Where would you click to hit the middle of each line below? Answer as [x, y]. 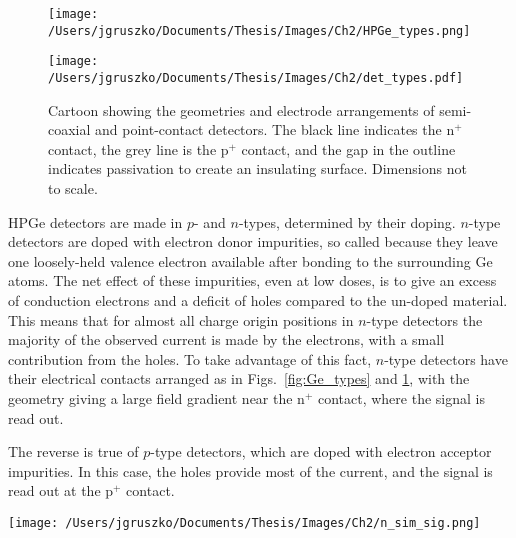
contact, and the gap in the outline [348, 148]
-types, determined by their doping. [347, 221]
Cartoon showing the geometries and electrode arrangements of [241, 109]
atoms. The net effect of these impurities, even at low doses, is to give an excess [252, 280]
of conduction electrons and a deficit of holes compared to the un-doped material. [258, 299]
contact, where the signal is [401, 397]
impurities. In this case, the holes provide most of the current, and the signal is [250, 470]
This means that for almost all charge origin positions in [181, 319]
